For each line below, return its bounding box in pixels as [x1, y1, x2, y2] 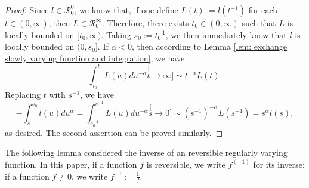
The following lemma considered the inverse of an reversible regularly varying [5, 146, 288, 159]
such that [242, 17, 276, 29]
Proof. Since [5, 4, 49, 16]
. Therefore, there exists [101, 17, 189, 29]
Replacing [5, 88, 41, 101]
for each [248, 4, 277, 16]
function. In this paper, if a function [5, 158, 137, 170]
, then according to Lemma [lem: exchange [132, 40, 288, 53]
